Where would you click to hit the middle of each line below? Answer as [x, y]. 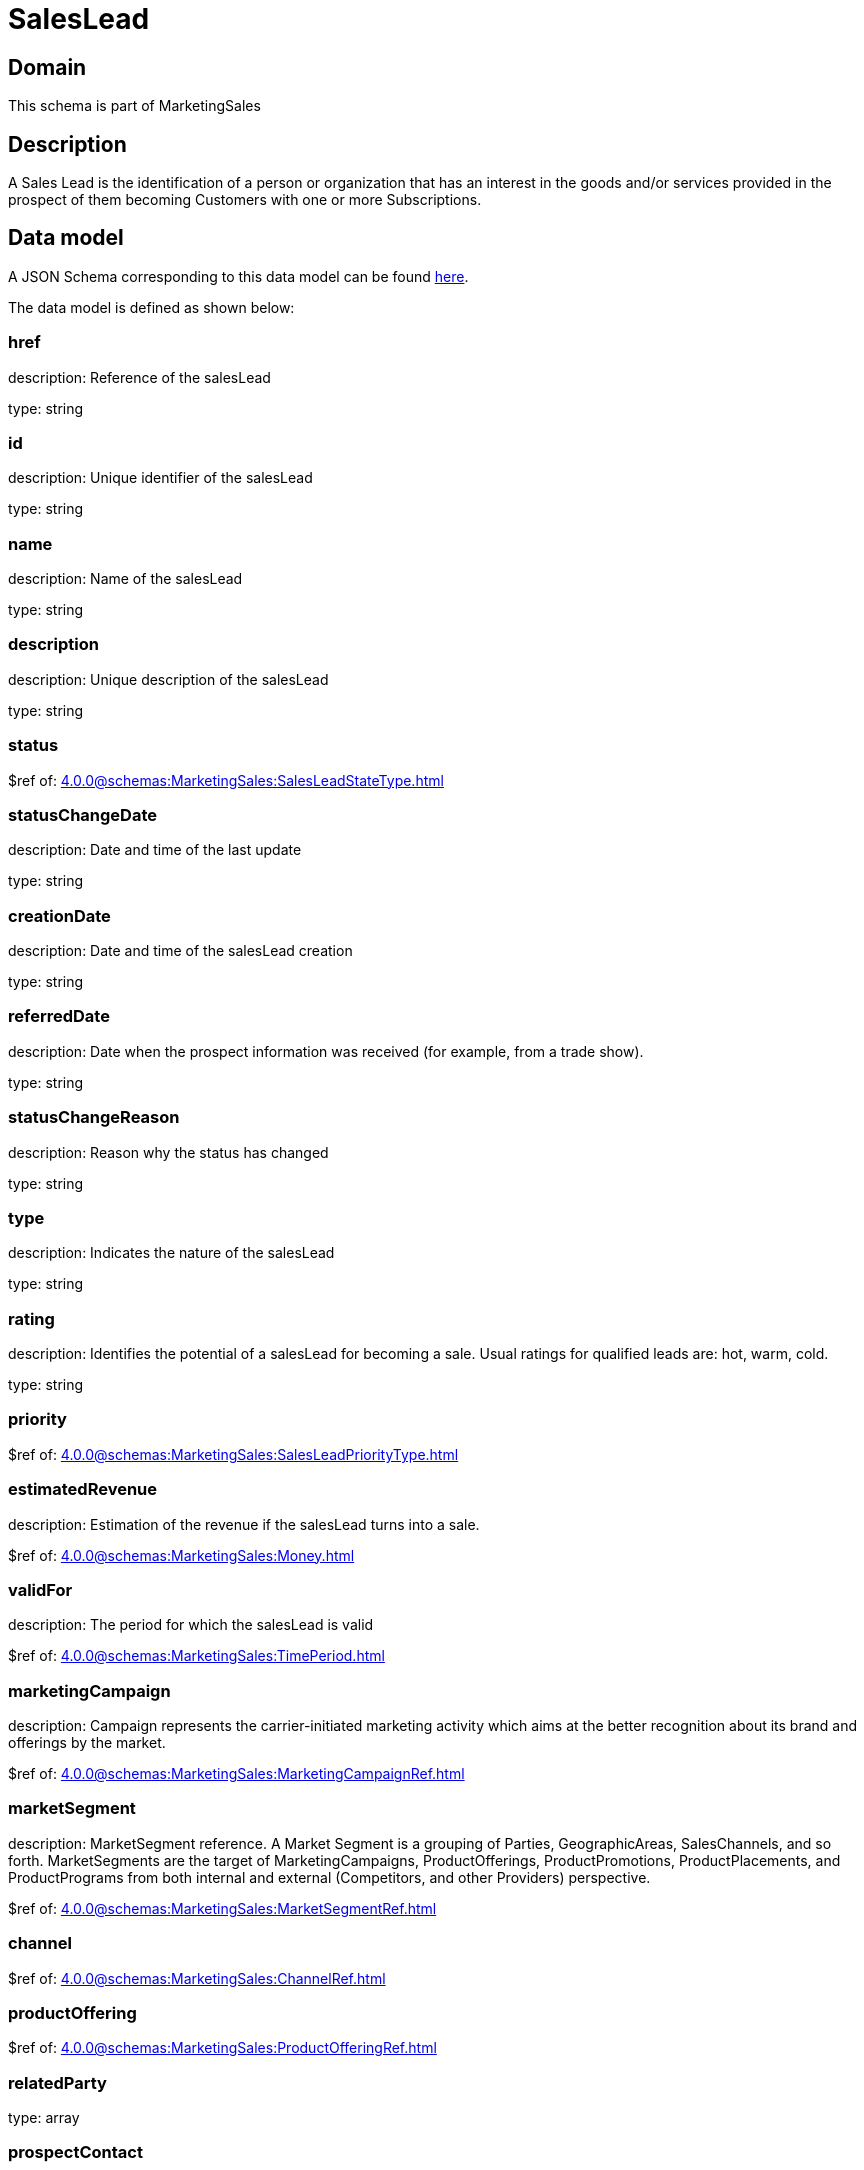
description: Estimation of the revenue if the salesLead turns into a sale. [244, 1524]
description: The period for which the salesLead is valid [191, 1625]
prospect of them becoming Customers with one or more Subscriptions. [245, 200]
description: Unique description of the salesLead [168, 679]
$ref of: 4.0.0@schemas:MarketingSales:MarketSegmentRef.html [222, 1908]
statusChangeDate [83, 814]
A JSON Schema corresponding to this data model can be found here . [238, 276]
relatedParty [57, 2082]
